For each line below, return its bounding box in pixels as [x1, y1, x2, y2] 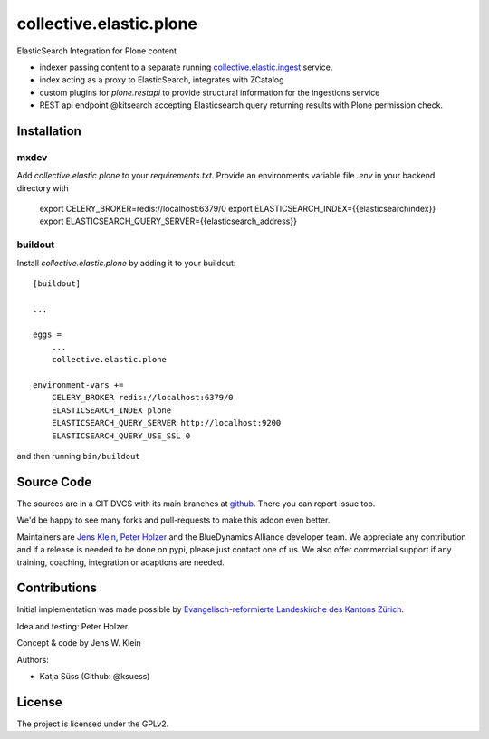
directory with [16, 182, 69, 194]
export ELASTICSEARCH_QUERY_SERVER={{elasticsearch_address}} [39, 216, 298, 226]
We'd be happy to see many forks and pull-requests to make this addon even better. [16, 514, 331, 525]
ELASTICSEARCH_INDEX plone [51, 405, 172, 416]
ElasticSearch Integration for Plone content [16, 45, 177, 56]
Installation [16, 123, 81, 139]
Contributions [16, 581, 97, 596]
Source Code [16, 474, 92, 489]
